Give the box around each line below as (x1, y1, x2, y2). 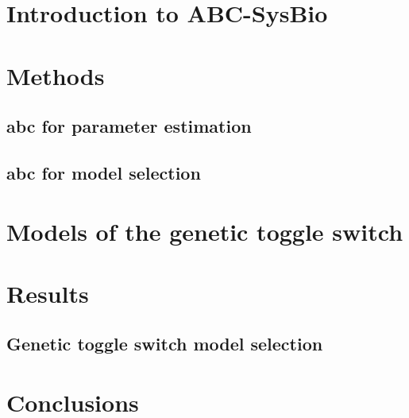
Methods (6, 59, 105, 91)
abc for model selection (6, 160, 201, 184)
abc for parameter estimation (6, 114, 252, 138)
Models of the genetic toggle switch (6, 215, 403, 247)
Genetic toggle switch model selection (6, 331, 323, 356)
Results (6, 277, 89, 309)
